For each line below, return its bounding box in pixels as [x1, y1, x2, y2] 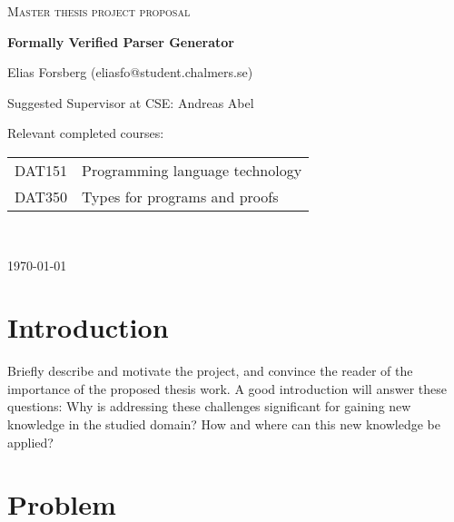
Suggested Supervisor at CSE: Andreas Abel [7, 93, 254, 112]
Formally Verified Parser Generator [7, 32, 234, 51]
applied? [7, 432, 54, 451]
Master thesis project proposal [7, 2, 191, 20]
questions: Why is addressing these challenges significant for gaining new [7, 397, 411, 416]
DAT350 [15, 185, 68, 207]
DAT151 [15, 159, 68, 181]
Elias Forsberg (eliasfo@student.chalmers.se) [7, 63, 253, 82]
